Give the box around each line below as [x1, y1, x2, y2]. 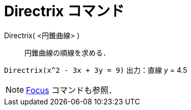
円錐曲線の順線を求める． [24, 48, 110, 57]
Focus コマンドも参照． [26, 85, 117, 95]
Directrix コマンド [4, 3, 124, 20]
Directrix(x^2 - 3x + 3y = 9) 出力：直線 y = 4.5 [4, 65, 187, 74]
